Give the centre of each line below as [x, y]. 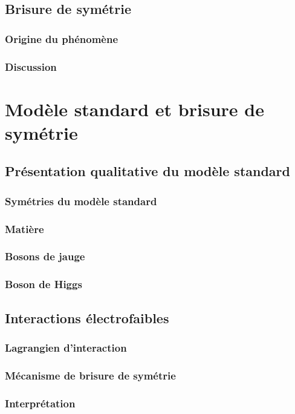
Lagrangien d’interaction [66, 347]
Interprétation [40, 403]
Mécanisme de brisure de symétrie [90, 375]
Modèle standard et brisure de [135, 109]
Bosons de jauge [45, 256]
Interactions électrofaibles [87, 317]
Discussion [31, 66]
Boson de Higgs [44, 284]
